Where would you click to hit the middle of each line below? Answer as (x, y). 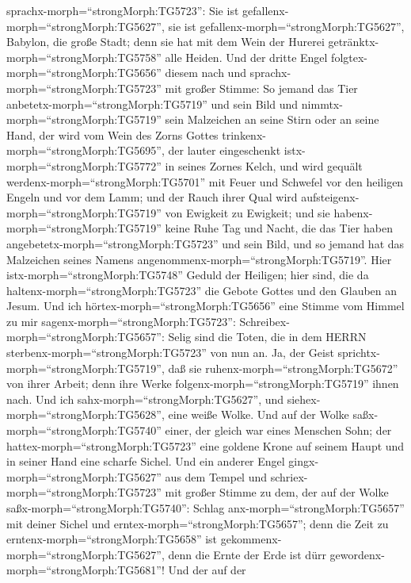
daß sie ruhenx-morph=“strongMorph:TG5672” (283, 368)
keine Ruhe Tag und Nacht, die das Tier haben (279, 228)
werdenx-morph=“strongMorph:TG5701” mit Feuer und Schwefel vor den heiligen (205, 181)
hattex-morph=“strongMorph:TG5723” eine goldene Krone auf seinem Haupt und (205, 445)
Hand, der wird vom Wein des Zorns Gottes (112, 134)
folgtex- (350, 57)
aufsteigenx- (330, 197)
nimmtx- (322, 104)
